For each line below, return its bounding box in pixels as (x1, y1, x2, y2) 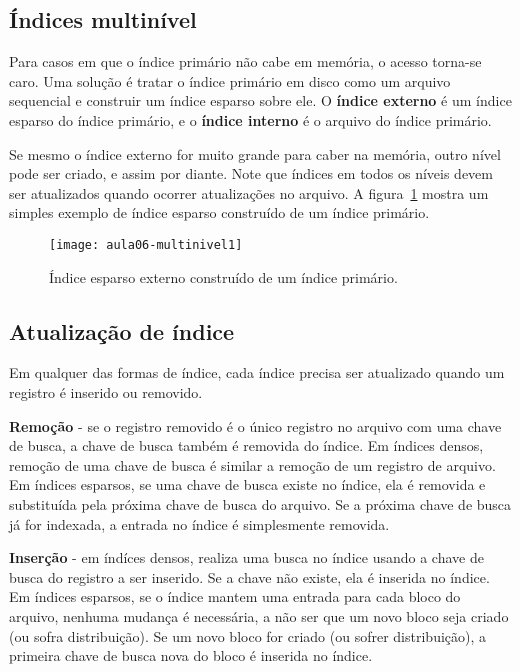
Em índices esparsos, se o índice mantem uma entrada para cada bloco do (9, 586, 461, 607)
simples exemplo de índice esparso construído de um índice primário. (9, 202, 430, 223)
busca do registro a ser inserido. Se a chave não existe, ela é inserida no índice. (9, 566, 490, 587)
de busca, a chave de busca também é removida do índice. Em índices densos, (9, 435, 484, 456)
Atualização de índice (9, 315, 235, 346)
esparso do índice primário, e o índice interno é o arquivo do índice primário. (9, 109, 492, 130)
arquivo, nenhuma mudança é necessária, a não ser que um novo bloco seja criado (9, 605, 509, 626)
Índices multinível (9, 4, 197, 35)
